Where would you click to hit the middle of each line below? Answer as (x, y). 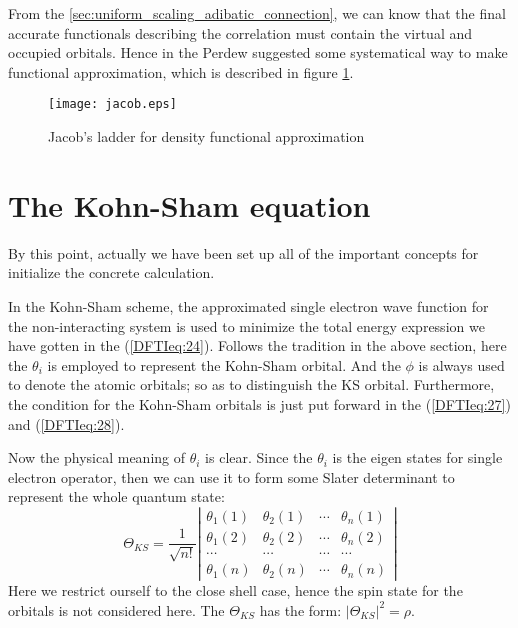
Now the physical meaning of (97, 457)
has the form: (300, 609)
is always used (461, 364)
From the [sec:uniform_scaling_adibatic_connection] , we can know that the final (257, 13)
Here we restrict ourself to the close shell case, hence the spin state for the (235, 590)
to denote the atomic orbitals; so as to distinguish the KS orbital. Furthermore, (251, 384)
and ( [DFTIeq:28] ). (66, 423)
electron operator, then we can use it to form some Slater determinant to (231, 476)
